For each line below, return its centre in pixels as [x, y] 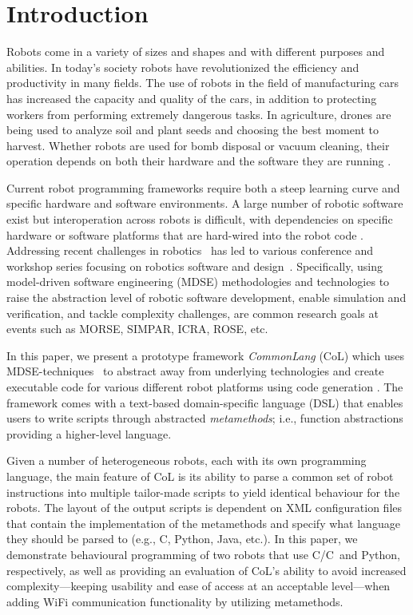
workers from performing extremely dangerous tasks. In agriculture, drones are [199, 114]
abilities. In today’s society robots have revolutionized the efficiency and [183, 67]
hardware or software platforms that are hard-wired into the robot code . [185, 234]
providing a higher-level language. [89, 433]
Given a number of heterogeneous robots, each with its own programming [187, 460]
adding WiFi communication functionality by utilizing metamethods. [175, 601]
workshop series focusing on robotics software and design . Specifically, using [195, 266]
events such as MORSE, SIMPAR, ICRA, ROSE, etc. [137, 329]
